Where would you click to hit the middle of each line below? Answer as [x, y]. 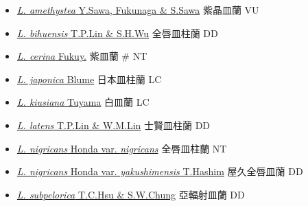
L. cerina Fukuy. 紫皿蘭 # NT [82, 56]
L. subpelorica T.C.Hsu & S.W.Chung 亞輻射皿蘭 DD [131, 194]
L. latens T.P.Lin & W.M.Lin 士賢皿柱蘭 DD [114, 125]
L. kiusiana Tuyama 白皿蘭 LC [83, 102]
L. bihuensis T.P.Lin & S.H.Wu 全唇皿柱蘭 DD [117, 33]
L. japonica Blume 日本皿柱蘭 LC [89, 79]
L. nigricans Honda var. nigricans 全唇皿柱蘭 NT [122, 148]
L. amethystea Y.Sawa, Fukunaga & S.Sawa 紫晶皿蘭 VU [138, 10]
